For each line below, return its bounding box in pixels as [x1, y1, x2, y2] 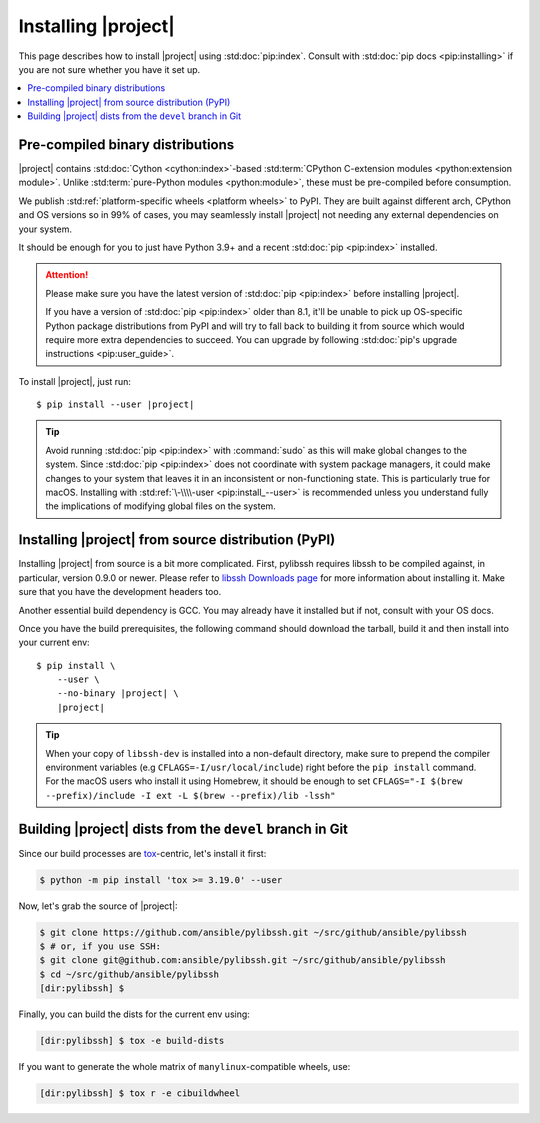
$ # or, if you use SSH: [39, 941, 162, 952]
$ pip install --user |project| [36, 399, 195, 410]
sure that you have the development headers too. [18, 586, 222, 598]
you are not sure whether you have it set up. [18, 63, 201, 75]
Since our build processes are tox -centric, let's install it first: [18, 847, 267, 859]
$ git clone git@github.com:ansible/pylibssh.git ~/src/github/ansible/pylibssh [39, 955, 446, 966]
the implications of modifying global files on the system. [45, 500, 277, 512]
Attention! [45, 269, 89, 281]
